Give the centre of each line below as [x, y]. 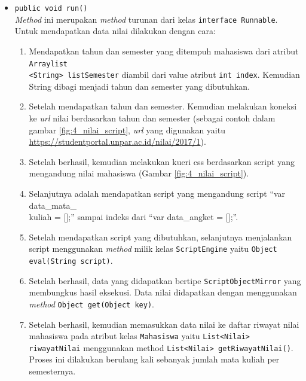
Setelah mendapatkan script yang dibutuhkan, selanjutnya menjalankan [160, 237]
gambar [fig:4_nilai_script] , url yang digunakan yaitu [127, 129]
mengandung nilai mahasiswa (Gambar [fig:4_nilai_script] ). [139, 173]
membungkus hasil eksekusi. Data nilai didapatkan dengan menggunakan [163, 292]
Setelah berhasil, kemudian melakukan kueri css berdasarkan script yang [162, 161]
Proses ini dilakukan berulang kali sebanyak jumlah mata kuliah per [154, 359]
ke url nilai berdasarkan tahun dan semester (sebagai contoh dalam [152, 118]
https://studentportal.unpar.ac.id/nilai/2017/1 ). [117, 141]
